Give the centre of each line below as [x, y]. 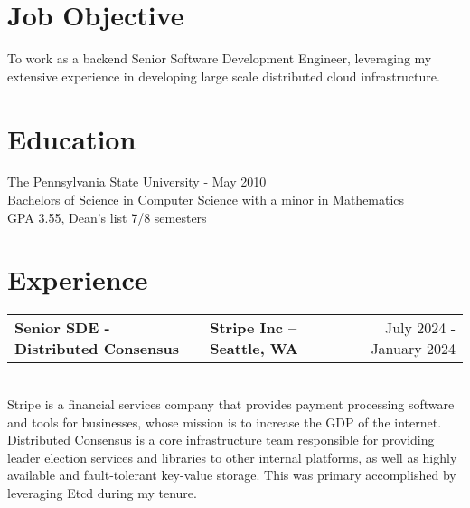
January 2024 [413, 349]
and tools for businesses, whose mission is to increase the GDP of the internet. [225, 422]
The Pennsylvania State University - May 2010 [137, 182]
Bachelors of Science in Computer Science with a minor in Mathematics [206, 200]
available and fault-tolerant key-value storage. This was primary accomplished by [232, 475]
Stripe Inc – [254, 328]
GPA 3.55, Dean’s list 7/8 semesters [107, 217]
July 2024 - [420, 328]
